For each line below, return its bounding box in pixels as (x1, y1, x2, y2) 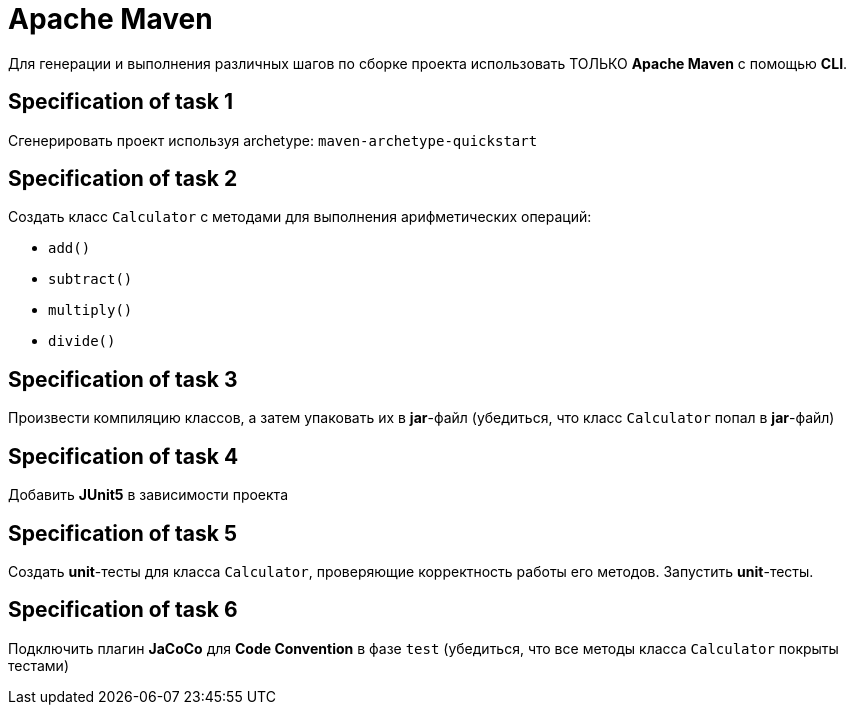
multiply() (48, 302, 133, 319)
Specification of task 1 (8, 89, 233, 115)
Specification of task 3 (8, 366, 238, 392)
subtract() (48, 271, 133, 288)
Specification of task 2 (8, 166, 238, 192)
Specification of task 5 (8, 520, 238, 546)
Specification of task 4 (8, 443, 239, 469)
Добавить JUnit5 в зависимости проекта (8, 486, 289, 504)
